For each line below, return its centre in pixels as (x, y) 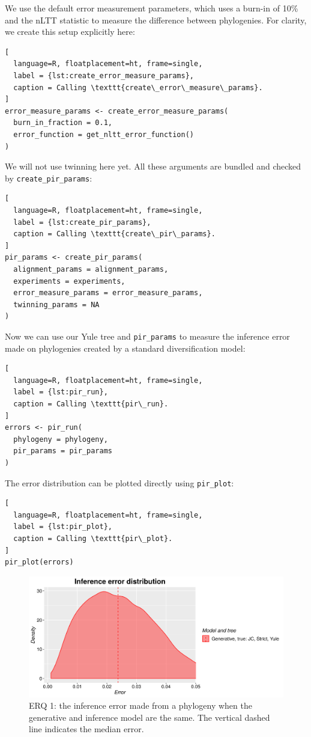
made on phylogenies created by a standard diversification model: (125, 348)
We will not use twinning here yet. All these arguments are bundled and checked (153, 166)
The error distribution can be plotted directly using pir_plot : (119, 482)
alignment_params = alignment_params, (91, 269)
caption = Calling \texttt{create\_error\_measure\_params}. (138, 87)
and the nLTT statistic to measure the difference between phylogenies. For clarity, (156, 20)
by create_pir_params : (49, 178)
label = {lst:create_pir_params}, (82, 222)
